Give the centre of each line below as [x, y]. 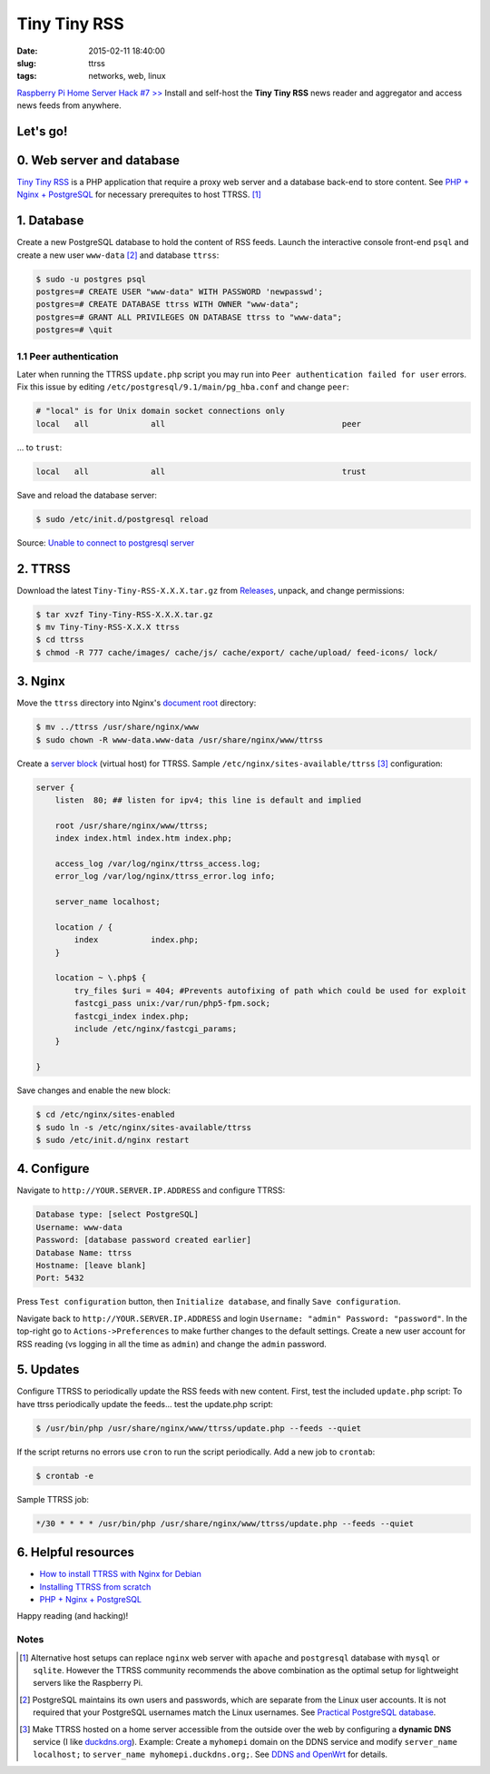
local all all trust [201, 471]
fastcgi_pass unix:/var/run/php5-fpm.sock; [172, 1004]
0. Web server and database [98, 160]
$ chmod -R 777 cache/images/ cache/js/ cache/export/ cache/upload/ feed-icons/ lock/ [237, 652]
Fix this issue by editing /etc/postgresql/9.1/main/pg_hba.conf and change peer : [183, 387]
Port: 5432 [60, 1278]
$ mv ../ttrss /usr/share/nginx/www [118, 727]
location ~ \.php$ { [101, 978]
